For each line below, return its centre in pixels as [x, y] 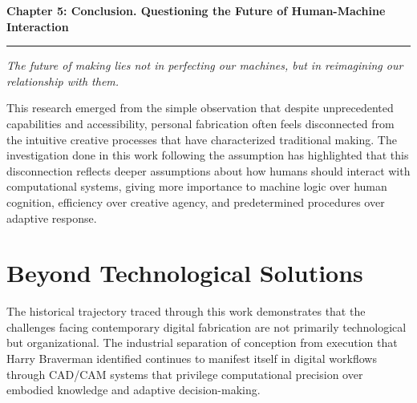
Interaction [38, 26]
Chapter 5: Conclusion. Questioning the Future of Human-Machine [196, 10]
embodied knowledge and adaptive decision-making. [134, 390]
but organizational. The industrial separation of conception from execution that [202, 343]
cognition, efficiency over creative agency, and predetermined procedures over [196, 201]
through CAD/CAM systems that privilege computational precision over [185, 374]
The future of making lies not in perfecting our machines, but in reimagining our [205, 65]
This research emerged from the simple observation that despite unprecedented [200, 108]
